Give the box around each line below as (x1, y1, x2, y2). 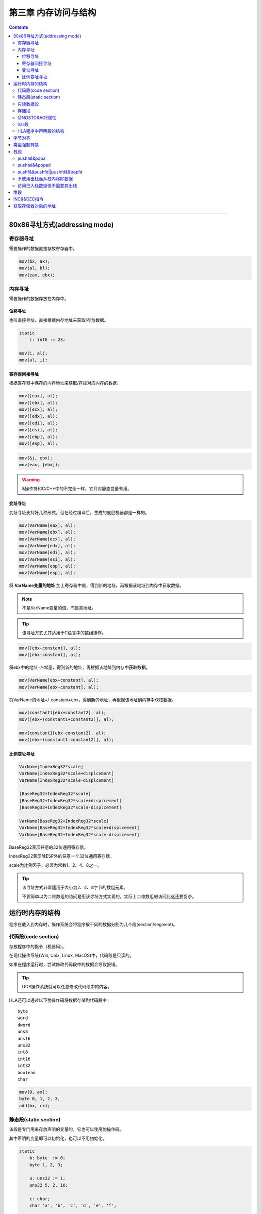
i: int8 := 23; (29, 337, 65, 342)
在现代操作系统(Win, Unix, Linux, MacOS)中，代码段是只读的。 (9, 952, 134, 959)
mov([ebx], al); (19, 400, 58, 405)
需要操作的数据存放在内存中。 (9, 296, 69, 302)
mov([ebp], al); (19, 434, 58, 439)
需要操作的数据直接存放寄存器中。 (9, 245, 77, 251)
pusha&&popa (17, 155, 46, 161)
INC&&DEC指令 (13, 196, 44, 202)
